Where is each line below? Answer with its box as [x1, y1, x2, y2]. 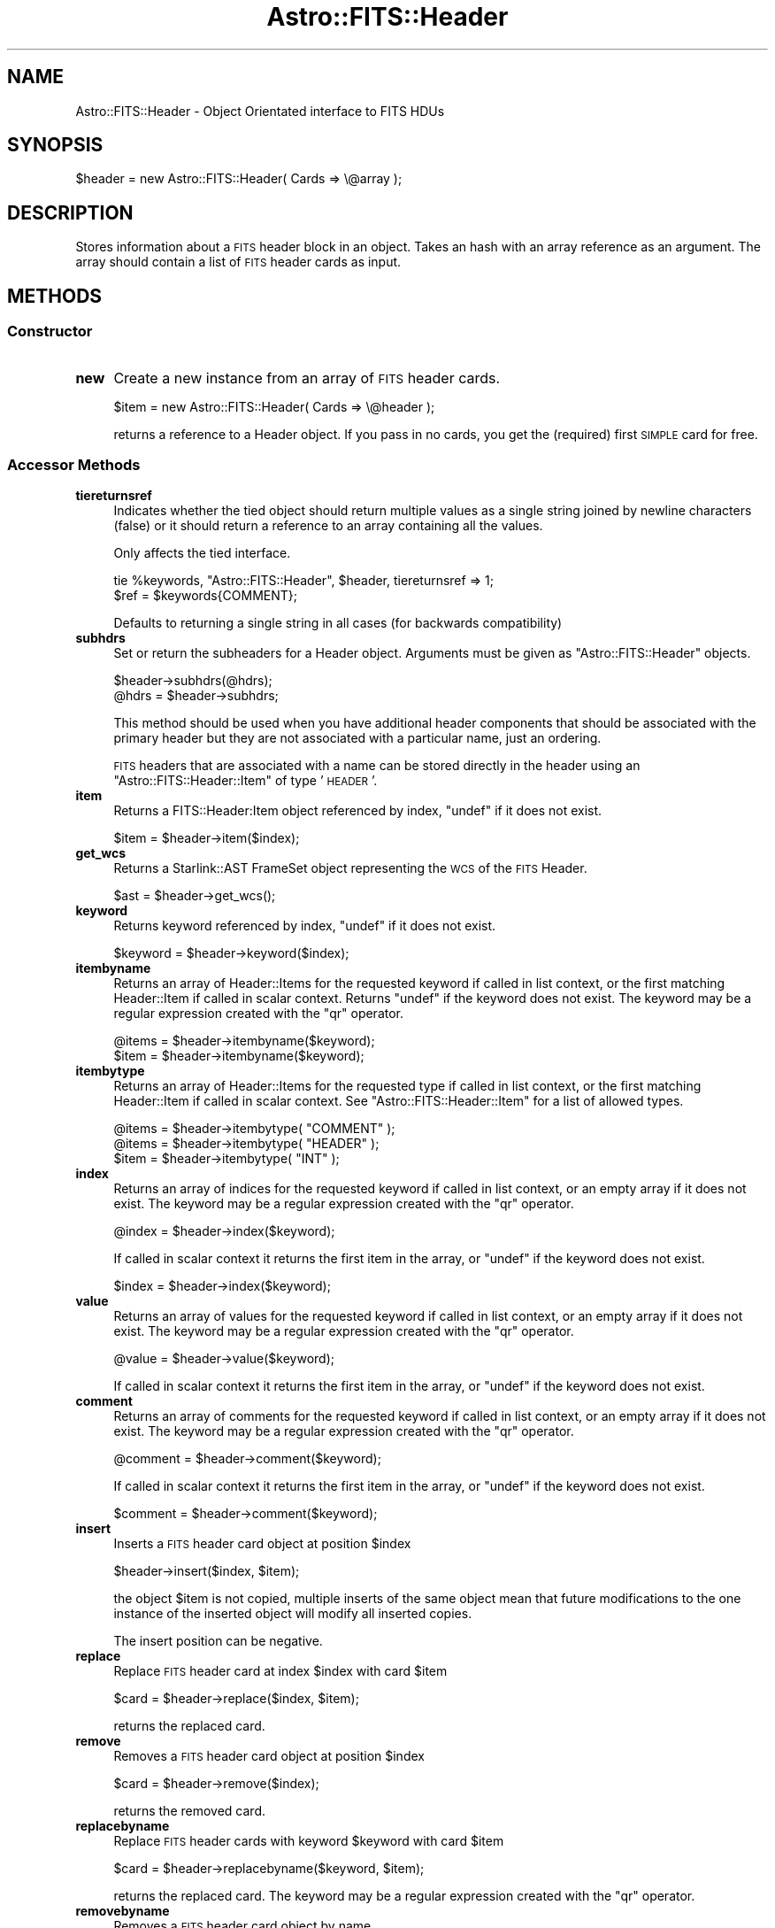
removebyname [75, 1903, 170, 1919]
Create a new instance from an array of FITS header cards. [113, 368, 501, 387]
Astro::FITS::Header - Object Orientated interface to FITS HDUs [75, 103, 445, 119]
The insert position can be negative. [113, 1633, 323, 1649]
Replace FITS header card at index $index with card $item [113, 1663, 448, 1679]
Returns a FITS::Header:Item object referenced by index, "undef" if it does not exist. [113, 803, 602, 819]
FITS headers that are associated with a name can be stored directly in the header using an [113, 758, 641, 774]
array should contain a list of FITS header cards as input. [75, 254, 402, 270]
